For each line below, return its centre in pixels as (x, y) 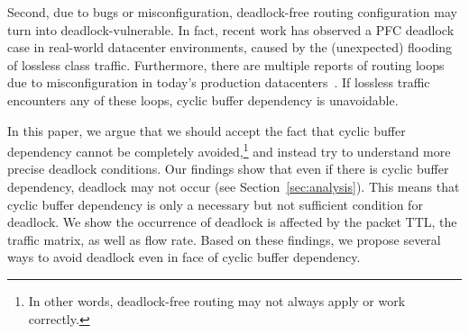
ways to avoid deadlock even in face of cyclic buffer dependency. (184, 257)
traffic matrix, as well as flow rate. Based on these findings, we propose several (224, 239)
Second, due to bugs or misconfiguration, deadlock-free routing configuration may (232, 12)
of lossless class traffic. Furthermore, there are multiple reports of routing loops (226, 64)
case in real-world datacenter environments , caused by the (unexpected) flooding (230, 47)
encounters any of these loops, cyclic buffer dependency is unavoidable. (203, 99)
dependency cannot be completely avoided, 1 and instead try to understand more (229, 150)
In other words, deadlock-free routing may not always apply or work (217, 300)
